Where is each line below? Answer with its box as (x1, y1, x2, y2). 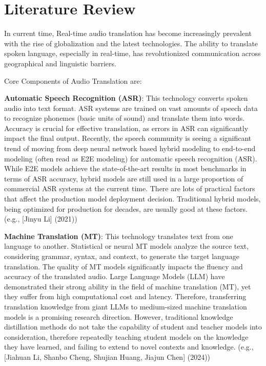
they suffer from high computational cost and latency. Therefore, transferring (4, 291, 247, 302)
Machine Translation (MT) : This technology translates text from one (4, 230, 233, 241)
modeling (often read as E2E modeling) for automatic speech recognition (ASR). (4, 153, 257, 163)
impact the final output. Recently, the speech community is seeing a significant (4, 133, 252, 143)
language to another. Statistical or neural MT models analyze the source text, (4, 241, 249, 251)
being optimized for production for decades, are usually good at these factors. (4, 203, 248, 214)
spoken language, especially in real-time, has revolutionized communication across (4, 48, 261, 59)
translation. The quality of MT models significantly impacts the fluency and (4, 261, 243, 271)
